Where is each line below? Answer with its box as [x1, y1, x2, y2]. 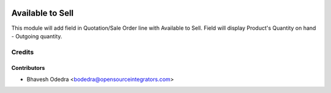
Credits [11, 47, 34, 56]
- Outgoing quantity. [11, 32, 63, 40]
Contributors [11, 64, 45, 72]
